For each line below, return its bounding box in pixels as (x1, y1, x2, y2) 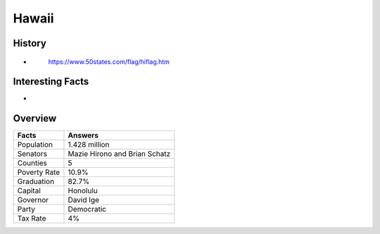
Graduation (17, 176, 55, 186)
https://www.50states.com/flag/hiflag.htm (48, 57, 170, 66)
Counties (17, 158, 47, 168)
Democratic (68, 204, 107, 214)
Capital (17, 186, 42, 196)
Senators (17, 149, 47, 159)
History (13, 37, 47, 49)
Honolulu (68, 186, 98, 196)
